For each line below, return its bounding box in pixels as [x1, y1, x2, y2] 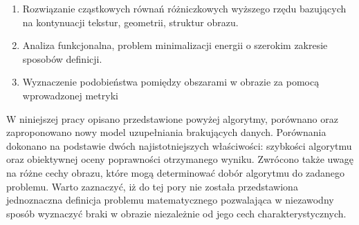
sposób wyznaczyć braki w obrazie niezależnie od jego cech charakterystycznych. [6, 206, 347, 220]
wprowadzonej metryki [22, 88, 118, 102]
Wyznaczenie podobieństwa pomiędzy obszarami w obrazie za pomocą [22, 75, 320, 89]
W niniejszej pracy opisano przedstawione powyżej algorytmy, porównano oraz [6, 111, 338, 126]
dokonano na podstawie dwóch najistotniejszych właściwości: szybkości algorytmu [6, 138, 352, 153]
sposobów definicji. [22, 51, 102, 66]
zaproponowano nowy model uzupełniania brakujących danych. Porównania [6, 125, 326, 139]
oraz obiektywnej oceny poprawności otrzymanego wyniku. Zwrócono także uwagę [6, 152, 353, 166]
